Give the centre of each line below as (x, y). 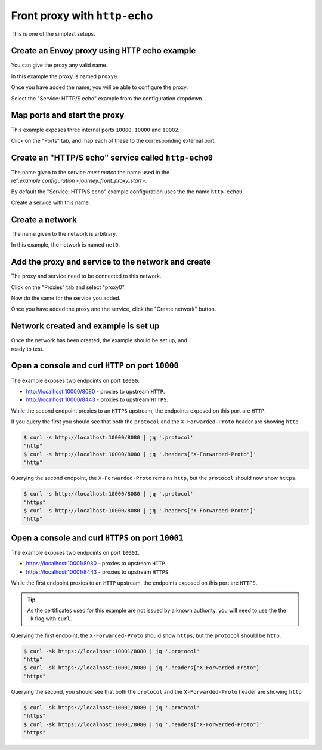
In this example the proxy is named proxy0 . (65, 76)
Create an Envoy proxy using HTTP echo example (103, 51)
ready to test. (27, 349)
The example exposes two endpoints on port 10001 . (75, 552)
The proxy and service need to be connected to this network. (86, 276)
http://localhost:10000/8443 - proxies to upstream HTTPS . (97, 399)
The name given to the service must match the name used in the (90, 172)
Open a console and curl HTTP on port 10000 (95, 366)
